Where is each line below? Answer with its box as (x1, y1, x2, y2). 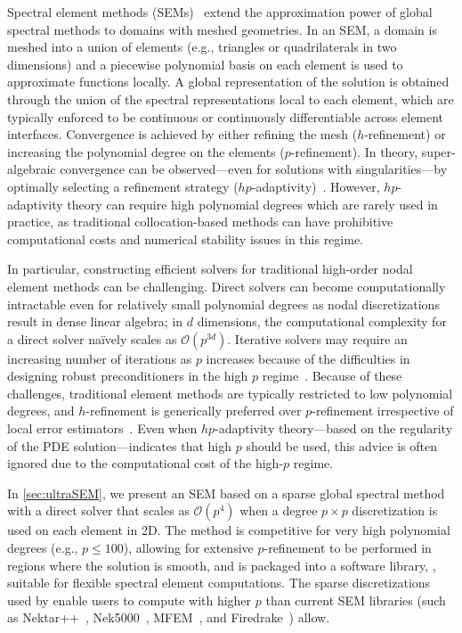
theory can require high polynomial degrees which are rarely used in (67, 194, 438, 213)
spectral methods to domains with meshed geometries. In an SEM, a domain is (7, 20, 437, 38)
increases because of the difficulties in (206, 349, 410, 367)
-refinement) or (364, 125, 446, 144)
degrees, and (7, 401, 75, 420)
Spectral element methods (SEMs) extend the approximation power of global (7, 3, 433, 21)
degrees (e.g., (7, 538, 78, 557)
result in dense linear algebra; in (7, 312, 183, 331)
